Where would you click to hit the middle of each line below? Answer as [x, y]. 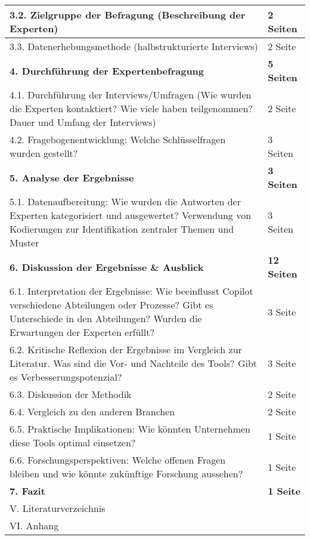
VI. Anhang [34, 525]
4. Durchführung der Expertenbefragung [107, 70]
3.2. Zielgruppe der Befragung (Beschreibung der [128, 15]
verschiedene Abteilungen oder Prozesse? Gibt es [111, 305]
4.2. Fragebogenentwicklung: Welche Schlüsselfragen [118, 139]
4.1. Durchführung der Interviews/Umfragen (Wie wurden [131, 95]
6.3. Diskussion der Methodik [71, 394]
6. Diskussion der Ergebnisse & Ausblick [107, 267]
